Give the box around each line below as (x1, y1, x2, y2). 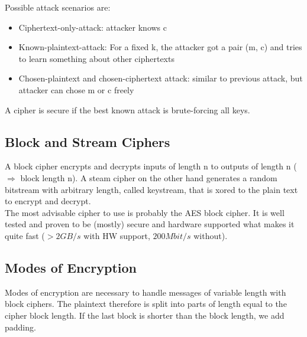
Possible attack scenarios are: (5, 1, 111, 13)
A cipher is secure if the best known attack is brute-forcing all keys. (5, 103, 250, 116)
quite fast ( (5, 229, 45, 241)
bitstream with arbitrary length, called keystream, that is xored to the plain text (5, 183, 298, 195)
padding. (5, 320, 36, 333)
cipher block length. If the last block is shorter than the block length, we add (5, 309, 285, 321)
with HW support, (83, 229, 150, 241)
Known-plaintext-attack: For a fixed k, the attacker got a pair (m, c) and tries (18, 41, 302, 53)
